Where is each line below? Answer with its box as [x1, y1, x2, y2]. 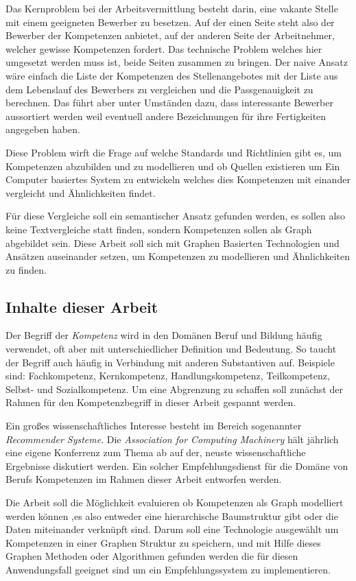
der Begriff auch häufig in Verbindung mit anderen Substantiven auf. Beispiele [5, 355, 335, 369]
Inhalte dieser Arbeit [5, 296, 158, 317]
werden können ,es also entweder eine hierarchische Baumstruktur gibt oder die [5, 508, 338, 523]
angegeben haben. [5, 122, 80, 137]
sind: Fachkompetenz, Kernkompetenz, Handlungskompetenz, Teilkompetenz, [5, 368, 330, 383]
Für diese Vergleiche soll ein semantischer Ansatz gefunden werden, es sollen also [5, 209, 345, 223]
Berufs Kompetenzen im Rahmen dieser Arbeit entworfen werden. [5, 472, 282, 486]
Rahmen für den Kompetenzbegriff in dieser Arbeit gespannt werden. [5, 395, 296, 410]
